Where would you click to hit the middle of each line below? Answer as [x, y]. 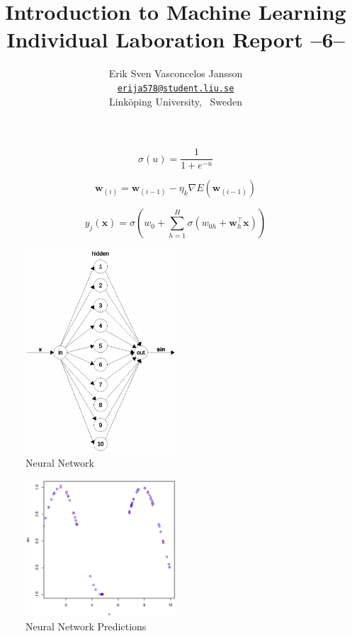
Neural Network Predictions [86, 626]
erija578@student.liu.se [176, 88]
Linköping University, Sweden [176, 101]
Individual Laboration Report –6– [176, 39]
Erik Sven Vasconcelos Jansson [176, 73]
